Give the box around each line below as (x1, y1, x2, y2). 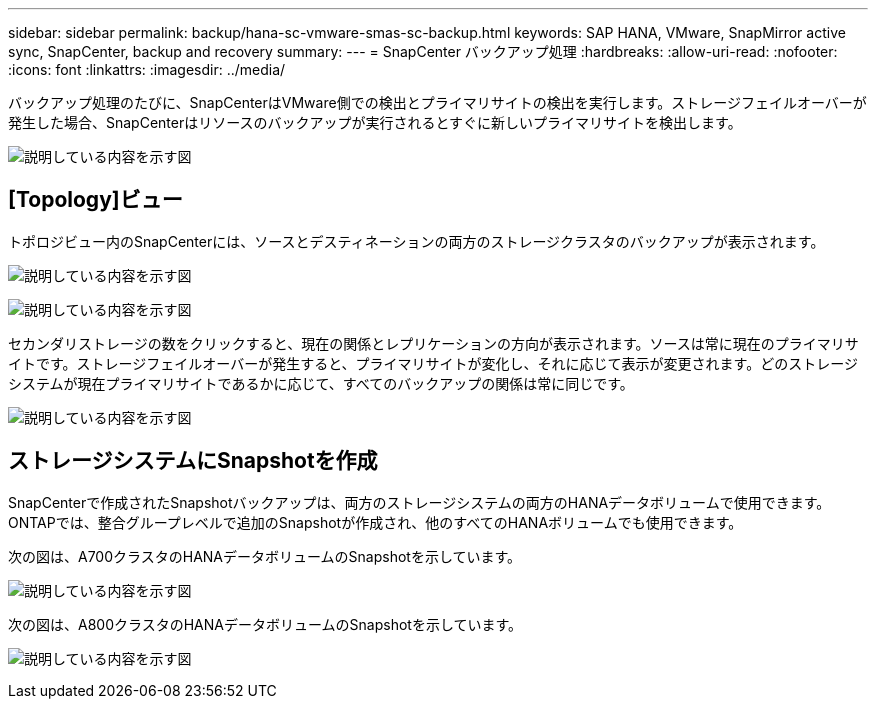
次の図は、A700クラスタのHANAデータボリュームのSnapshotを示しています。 (8, 547, 522, 565)
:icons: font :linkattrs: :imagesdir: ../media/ (8, 61, 286, 78)
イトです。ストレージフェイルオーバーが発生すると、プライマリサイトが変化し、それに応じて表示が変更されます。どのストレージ (8, 354, 858, 372)
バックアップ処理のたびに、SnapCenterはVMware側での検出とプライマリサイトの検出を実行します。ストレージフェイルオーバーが (8, 94, 867, 111)
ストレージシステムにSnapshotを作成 (8, 448, 378, 474)
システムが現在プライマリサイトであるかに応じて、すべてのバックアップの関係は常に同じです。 (8, 374, 634, 392)
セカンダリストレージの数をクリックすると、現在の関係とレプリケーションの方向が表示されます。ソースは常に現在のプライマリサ (8, 334, 859, 352)
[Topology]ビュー (8, 187, 183, 213)
